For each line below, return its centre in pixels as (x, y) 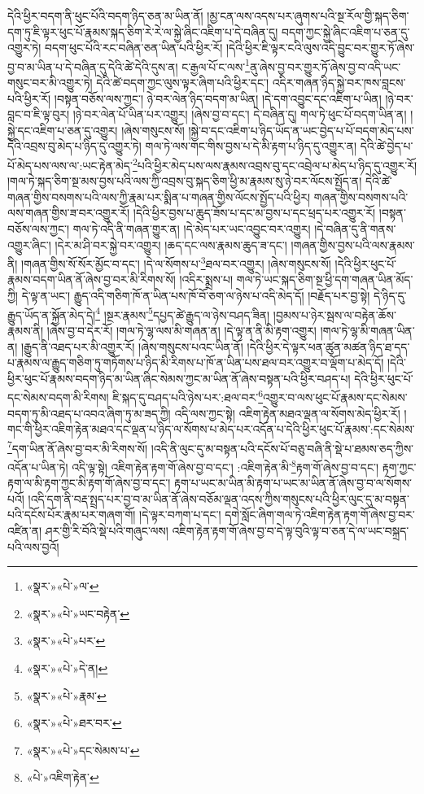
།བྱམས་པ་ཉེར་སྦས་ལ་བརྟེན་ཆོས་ (334, 314)
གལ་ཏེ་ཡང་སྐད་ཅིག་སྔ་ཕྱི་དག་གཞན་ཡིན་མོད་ (325, 279)
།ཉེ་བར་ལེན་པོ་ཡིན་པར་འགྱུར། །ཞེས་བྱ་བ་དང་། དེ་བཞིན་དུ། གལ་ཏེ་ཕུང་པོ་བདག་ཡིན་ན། (240, 114)
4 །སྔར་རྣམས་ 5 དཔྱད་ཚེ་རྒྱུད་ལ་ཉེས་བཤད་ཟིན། (183, 313)
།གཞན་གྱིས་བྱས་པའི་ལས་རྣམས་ (353, 244)
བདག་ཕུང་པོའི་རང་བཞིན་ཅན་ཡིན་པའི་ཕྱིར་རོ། (134, 48)
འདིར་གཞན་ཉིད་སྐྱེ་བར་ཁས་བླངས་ (339, 83)
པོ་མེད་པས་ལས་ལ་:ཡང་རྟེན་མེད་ (70, 165)
